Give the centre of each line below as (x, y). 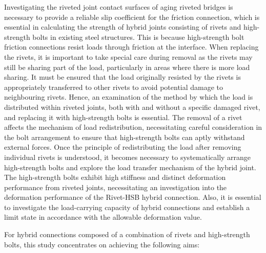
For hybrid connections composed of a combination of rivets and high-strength (127, 234)
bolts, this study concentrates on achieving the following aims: (102, 244)
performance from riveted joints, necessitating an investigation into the (116, 187)
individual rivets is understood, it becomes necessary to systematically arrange (128, 157)
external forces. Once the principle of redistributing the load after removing (123, 147)
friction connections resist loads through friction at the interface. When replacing (131, 47)
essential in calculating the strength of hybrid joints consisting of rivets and (123, 27)
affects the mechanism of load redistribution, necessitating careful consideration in (133, 127)
